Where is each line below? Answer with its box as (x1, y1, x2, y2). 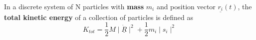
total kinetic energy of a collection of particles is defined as (4, 12, 193, 22)
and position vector (156, 1, 216, 11)
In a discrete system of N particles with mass (4, 1, 144, 11)
